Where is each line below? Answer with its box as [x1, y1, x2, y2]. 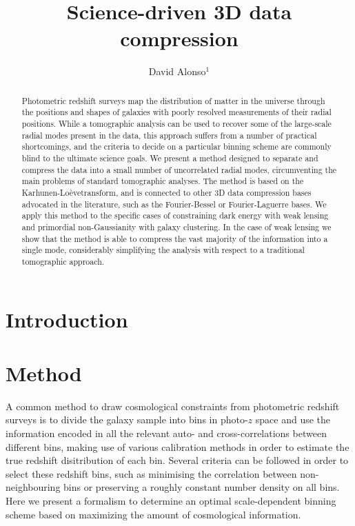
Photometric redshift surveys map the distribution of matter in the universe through [21, 94, 325, 106]
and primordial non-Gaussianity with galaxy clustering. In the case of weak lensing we [21, 221, 332, 232]
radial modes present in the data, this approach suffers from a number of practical [21, 129, 317, 141]
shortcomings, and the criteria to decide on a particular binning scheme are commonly [21, 141, 332, 152]
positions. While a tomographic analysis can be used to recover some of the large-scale [21, 118, 332, 130]
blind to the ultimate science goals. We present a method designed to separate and [21, 152, 318, 163]
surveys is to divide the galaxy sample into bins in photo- [6, 412, 248, 427]
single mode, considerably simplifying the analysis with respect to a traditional [21, 244, 305, 256]
